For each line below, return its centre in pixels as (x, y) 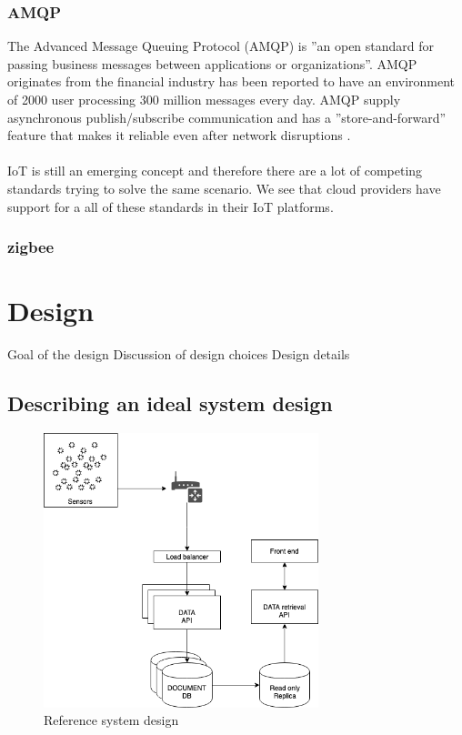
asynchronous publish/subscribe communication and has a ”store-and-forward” (227, 117)
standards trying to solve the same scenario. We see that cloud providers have (224, 188)
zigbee (31, 247)
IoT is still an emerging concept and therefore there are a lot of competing (215, 171)
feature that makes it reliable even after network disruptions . (179, 135)
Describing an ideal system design (170, 403)
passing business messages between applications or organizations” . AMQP (212, 63)
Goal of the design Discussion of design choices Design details (179, 354)
